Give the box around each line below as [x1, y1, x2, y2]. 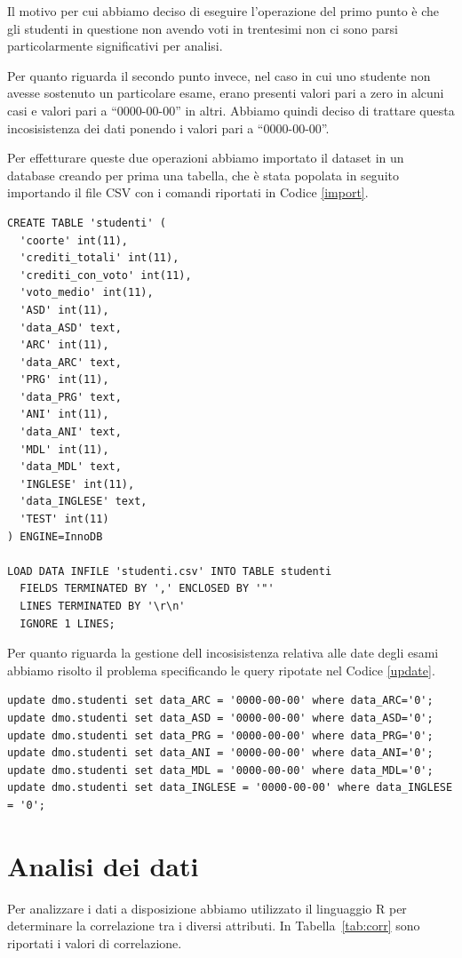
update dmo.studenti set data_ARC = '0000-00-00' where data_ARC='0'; [7, 694, 434, 707]
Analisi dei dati [7, 847, 199, 883]
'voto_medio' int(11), [20, 286, 154, 299]
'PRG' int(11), [20, 373, 109, 387]
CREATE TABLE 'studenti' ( [7, 216, 166, 229]
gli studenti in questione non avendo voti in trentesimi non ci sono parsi [7, 19, 398, 37]
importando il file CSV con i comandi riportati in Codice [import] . [7, 183, 369, 202]
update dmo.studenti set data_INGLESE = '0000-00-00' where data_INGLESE [7, 781, 453, 794]
